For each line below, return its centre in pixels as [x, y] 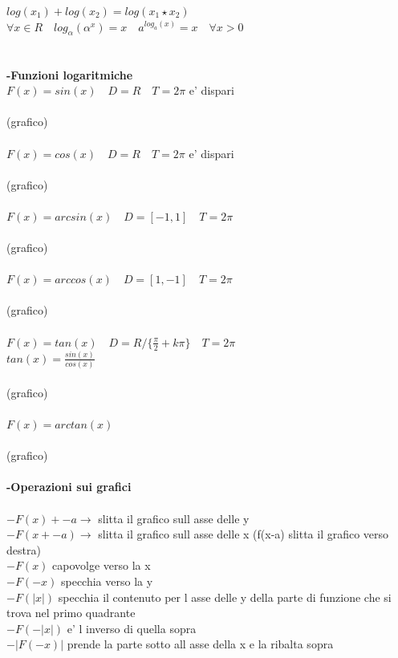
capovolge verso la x [102, 565]
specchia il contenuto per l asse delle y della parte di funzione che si [225, 597]
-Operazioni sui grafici [69, 487]
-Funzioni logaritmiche [70, 74]
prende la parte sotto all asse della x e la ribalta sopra [200, 644]
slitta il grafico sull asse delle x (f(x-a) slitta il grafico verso [244, 534]
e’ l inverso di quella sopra [132, 628]
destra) [24, 549]
